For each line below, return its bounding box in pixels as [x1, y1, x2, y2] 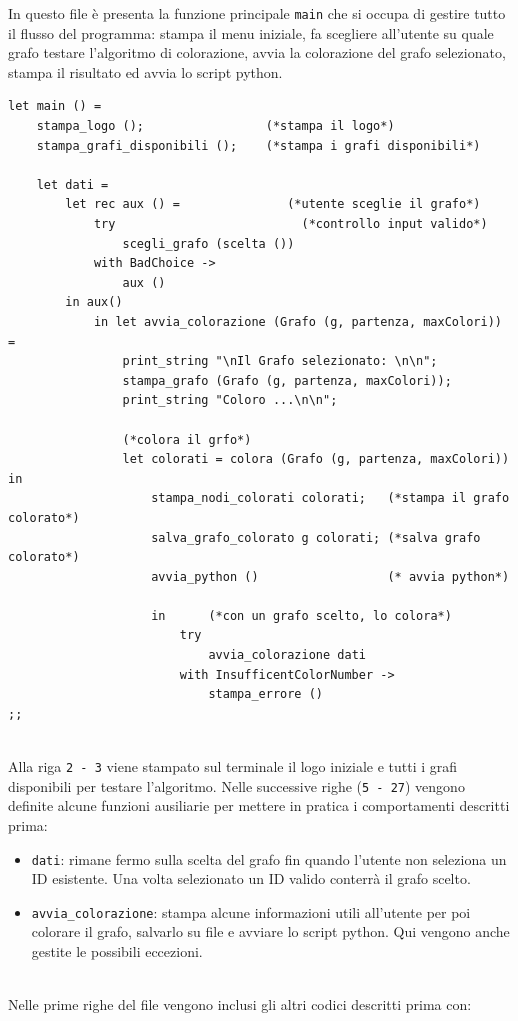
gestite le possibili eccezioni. [31, 941, 203, 962]
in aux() [65, 295, 123, 310]
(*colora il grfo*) [122, 432, 252, 447]
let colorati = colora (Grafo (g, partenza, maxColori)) [122, 452, 510, 467]
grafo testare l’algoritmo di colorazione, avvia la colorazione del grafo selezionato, [8, 42, 506, 63]
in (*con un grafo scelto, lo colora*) [151, 608, 452, 623]
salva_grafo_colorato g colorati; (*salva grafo [151, 530, 481, 545]
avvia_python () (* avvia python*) [151, 569, 510, 584]
